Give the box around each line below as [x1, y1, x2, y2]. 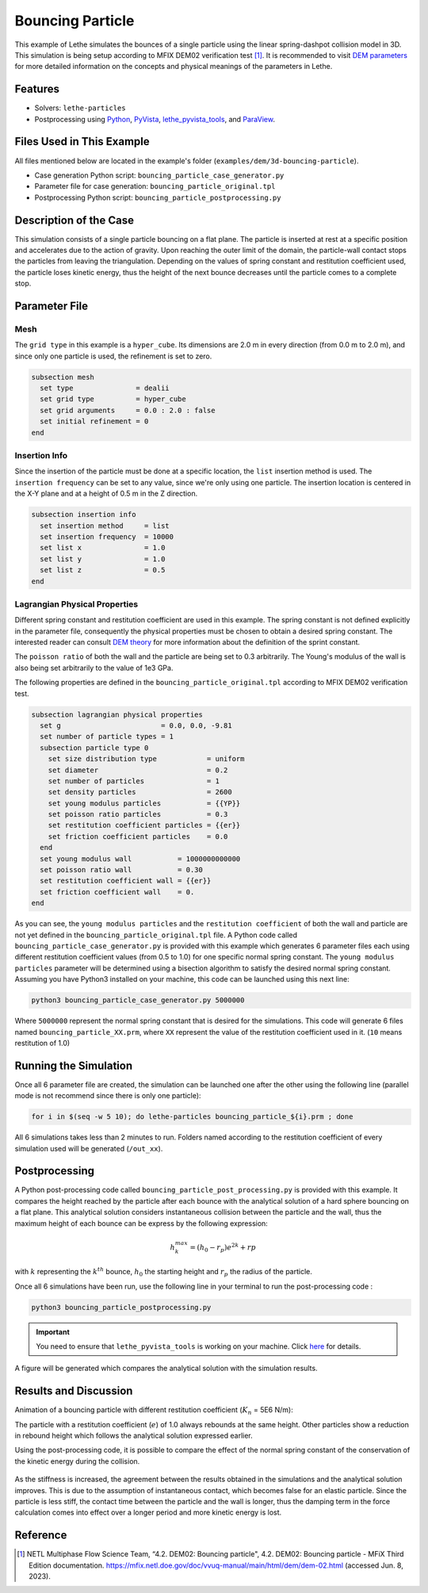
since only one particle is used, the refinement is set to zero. [14, 351, 212, 361]
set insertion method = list [40, 521, 170, 530]
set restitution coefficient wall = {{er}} [40, 876, 212, 886]
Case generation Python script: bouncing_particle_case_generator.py [34, 170, 285, 180]
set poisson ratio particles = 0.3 [48, 810, 228, 819]
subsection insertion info [31, 510, 136, 519]
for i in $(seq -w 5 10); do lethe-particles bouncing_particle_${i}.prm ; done [31, 1112, 353, 1121]
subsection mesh [31, 373, 95, 381]
